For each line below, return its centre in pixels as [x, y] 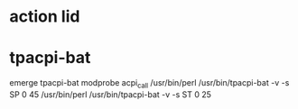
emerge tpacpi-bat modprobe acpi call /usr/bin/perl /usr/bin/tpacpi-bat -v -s [149, 84]
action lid [45, 17]
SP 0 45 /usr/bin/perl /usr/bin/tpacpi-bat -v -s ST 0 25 [111, 94]
